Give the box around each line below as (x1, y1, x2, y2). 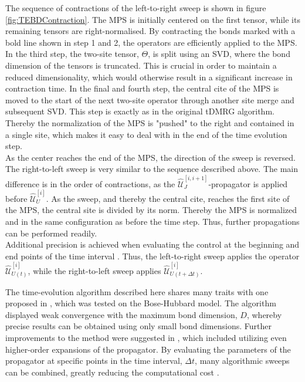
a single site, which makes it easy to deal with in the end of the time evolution (5, 128, 287, 140)
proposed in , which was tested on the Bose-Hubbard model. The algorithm (5, 297, 276, 309)
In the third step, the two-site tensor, (5, 48, 139, 60)
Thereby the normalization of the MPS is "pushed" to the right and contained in (5, 116, 294, 129)
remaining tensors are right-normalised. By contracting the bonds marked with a (5, 25, 296, 37)
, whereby (246, 308, 282, 320)
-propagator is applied (208, 177, 288, 190)
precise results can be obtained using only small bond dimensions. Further (5, 320, 272, 332)
